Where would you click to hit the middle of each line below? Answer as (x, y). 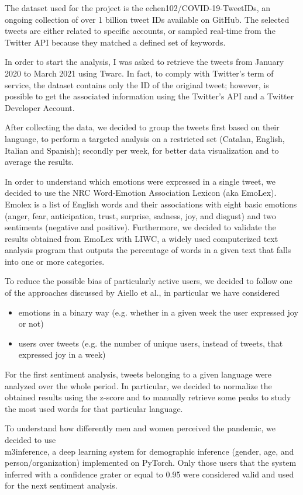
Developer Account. (40, 107)
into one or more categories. (55, 261)
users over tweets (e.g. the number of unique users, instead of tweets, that (151, 343)
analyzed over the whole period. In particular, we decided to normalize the (138, 385)
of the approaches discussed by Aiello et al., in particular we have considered (142, 292)
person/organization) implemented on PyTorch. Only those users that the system (151, 463)
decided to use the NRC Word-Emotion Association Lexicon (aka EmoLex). (141, 193)
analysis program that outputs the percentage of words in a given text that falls (148, 250)
